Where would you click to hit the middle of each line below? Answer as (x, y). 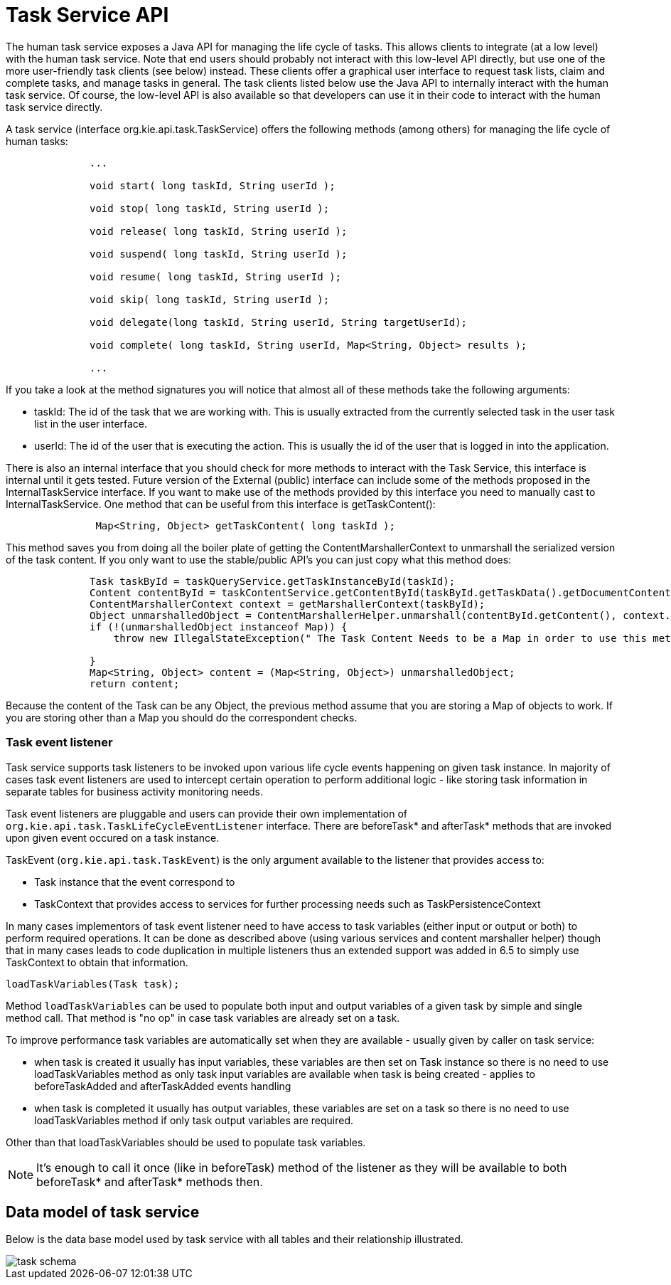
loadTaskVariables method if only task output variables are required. (194, 1120)
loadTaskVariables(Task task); (93, 984)
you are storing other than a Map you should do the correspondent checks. (182, 717)
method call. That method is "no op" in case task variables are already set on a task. (203, 1017)
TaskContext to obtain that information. (97, 962)
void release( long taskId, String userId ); (219, 231)
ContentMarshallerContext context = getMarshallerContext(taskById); (288, 604)
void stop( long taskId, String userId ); (210, 208)
